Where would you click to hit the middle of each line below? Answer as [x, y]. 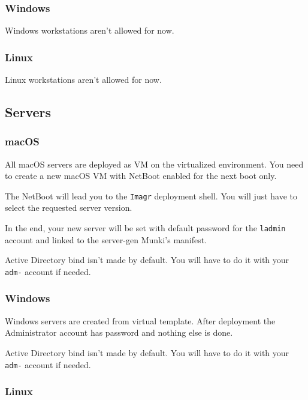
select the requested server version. [69, 208]
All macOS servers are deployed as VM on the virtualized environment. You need [154, 164]
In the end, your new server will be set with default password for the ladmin [145, 228]
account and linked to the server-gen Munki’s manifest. [106, 239]
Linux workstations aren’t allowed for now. [83, 80]
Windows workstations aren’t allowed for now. [90, 30]
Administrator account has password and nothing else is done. [119, 332]
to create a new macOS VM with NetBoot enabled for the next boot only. [141, 176]
